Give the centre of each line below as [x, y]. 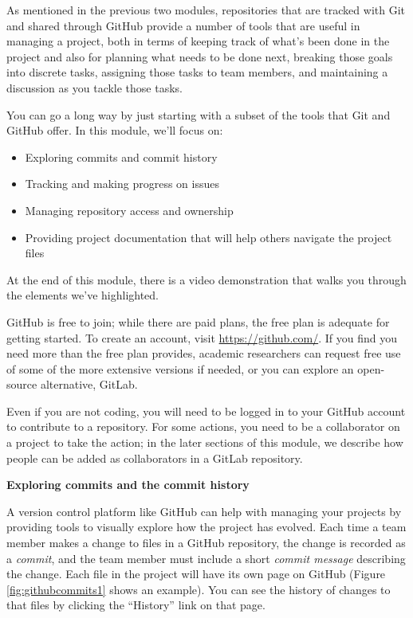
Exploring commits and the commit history [128, 485]
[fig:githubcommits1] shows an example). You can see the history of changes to [199, 589]
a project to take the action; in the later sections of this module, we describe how [205, 442]
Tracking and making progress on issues [122, 184]
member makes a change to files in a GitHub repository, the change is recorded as [206, 543]
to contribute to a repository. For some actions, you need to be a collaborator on [203, 426]
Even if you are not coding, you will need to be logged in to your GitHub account [206, 411]
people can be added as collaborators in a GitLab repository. [155, 458]
